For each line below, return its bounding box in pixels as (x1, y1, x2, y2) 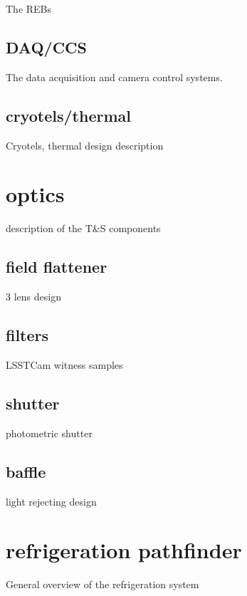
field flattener (6, 256, 107, 278)
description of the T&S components (6, 221, 161, 236)
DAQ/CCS (6, 36, 87, 58)
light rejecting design (6, 493, 97, 508)
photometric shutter (6, 425, 93, 440)
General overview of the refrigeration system (6, 577, 199, 592)
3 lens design (6, 289, 61, 304)
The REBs (6, 1, 52, 16)
